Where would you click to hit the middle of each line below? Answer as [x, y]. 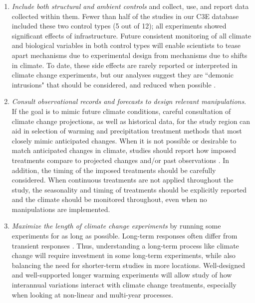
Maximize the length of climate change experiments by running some [116, 226]
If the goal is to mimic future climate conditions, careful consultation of [121, 111]
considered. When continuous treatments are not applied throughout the [123, 180]
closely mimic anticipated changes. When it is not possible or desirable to [124, 140]
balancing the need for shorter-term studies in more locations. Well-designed [128, 265]
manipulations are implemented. [61, 209]
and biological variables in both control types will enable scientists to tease [126, 45]
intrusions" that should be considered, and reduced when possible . [114, 84]
